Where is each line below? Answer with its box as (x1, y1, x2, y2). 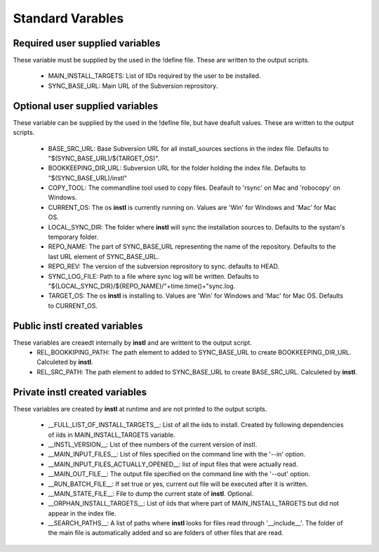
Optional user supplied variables (13, 100, 159, 112)
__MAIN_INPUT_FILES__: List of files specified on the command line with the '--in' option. (48, 450, 305, 459)
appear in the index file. (48, 509, 117, 518)
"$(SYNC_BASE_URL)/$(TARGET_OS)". (48, 154, 160, 162)
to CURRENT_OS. (48, 301, 98, 310)
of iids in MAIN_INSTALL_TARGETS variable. (48, 431, 175, 439)
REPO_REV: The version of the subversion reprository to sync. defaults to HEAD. (48, 262, 280, 270)
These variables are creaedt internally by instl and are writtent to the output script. (13, 338, 252, 347)
